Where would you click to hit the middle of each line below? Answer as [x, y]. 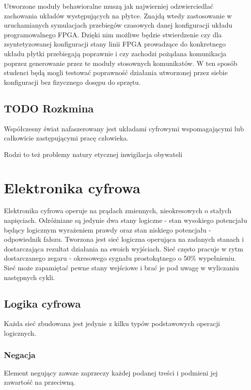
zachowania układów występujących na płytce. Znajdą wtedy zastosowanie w [118, 15]
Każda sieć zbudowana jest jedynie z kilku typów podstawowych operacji [112, 323]
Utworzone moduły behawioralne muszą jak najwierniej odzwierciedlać [109, 6]
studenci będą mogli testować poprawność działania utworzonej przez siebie [116, 72]
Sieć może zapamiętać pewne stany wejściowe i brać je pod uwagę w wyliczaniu [122, 268]
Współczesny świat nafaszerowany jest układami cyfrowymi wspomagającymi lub [124, 128]
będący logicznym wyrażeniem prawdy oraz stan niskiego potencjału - [108, 229]
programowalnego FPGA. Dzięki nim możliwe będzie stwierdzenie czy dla [113, 34]
